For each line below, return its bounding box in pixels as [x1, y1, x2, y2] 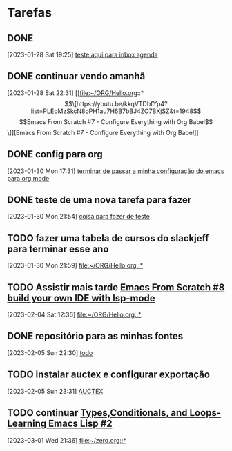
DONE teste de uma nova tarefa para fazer [7, 194, 192, 206]
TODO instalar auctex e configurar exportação [7, 369, 211, 381]
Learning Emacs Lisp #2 [7, 418, 113, 430]
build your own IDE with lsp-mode [7, 292, 155, 304]
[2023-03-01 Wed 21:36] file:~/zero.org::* [7, 436, 126, 444]
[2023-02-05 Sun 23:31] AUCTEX [7, 387, 104, 395]
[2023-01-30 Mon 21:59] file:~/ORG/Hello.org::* [7, 261, 144, 270]
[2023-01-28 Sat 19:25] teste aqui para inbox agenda [7, 50, 158, 59]
